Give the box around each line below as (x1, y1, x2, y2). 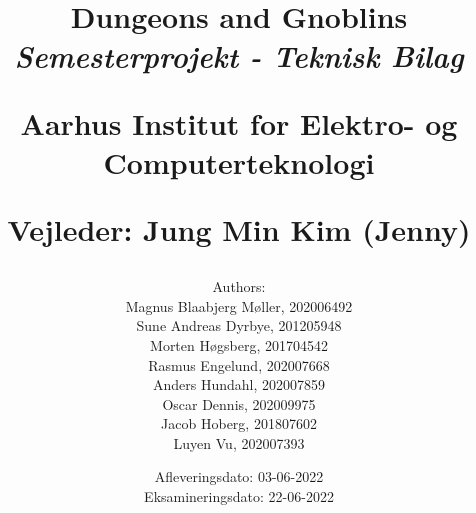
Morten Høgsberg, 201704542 (150, 334, 328, 355)
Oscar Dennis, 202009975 (162, 393, 316, 414)
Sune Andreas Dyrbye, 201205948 (136, 315, 342, 336)
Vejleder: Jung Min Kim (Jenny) (7, 208, 471, 249)
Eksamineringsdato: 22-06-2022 (144, 486, 334, 507)
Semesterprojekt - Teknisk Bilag (14, 35, 464, 77)
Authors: (212, 276, 266, 297)
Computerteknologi (103, 141, 375, 182)
